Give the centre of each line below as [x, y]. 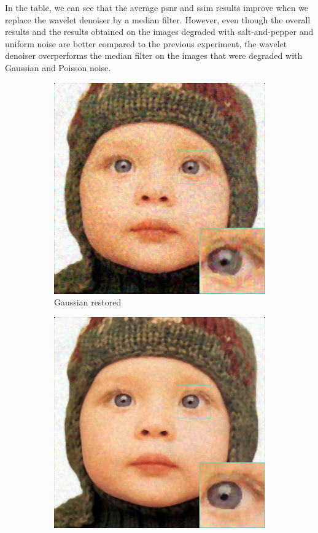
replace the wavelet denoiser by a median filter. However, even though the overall [158, 19]
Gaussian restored [88, 302]
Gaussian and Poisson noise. [58, 67]
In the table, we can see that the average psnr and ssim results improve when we [157, 7]
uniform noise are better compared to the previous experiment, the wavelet [146, 43]
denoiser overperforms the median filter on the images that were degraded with [154, 56]
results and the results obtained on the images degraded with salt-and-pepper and [159, 32]
